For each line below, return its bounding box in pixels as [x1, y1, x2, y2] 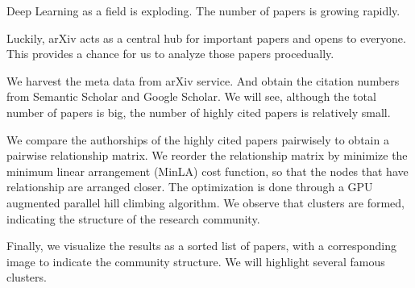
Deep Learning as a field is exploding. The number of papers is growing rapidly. [6, 2, 400, 19]
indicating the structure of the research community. [6, 210, 260, 227]
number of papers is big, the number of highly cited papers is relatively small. [6, 103, 391, 120]
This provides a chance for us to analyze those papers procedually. [6, 45, 334, 62]
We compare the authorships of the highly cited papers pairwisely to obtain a [6, 131, 389, 148]
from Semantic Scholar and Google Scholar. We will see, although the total [6, 88, 376, 105]
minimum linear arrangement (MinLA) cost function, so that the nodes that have [6, 162, 409, 179]
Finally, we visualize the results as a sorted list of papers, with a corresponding [6, 237, 397, 254]
